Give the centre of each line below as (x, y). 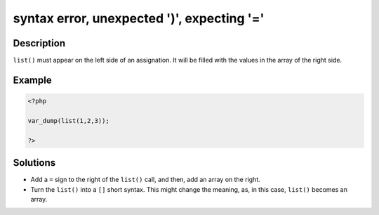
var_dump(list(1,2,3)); (69, 120)
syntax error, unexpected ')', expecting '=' (139, 18)
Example (32, 80)
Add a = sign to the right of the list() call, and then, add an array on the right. (145, 180)
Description (39, 43)
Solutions (34, 163)
